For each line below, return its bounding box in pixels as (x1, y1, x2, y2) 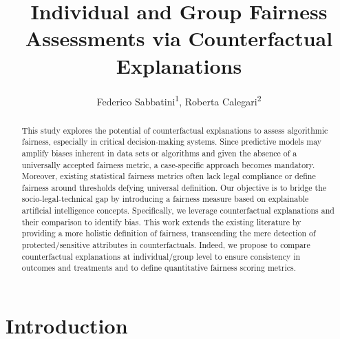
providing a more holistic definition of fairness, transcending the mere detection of (21, 227, 316, 239)
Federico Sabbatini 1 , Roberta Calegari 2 (96, 92, 262, 108)
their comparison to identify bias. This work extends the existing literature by (21, 216, 301, 227)
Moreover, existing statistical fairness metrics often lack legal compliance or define (21, 170, 316, 182)
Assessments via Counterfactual (25, 24, 333, 52)
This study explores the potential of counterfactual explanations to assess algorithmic (21, 124, 328, 136)
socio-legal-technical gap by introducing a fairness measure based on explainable (21, 193, 309, 205)
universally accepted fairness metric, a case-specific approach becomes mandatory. (21, 158, 315, 170)
